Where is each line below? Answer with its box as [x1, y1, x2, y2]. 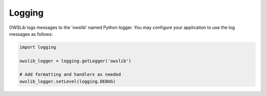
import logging [19, 44, 56, 50]
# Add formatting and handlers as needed [19, 72, 121, 77]
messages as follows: [9, 31, 53, 37]
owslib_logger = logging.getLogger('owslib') [19, 58, 132, 64]
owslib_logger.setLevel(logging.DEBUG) [19, 78, 116, 84]
